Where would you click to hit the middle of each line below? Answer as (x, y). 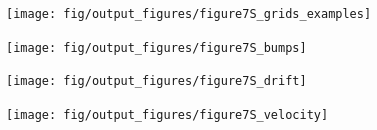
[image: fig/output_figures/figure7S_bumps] (156, 47)
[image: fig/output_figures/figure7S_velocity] (167, 114)
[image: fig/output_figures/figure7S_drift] (156, 81)
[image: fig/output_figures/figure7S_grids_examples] (189, 14)
